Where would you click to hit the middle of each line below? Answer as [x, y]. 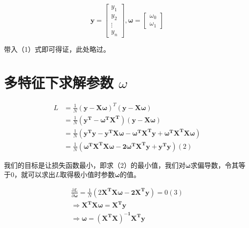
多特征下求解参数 [59, 82]
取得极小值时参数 [87, 174]
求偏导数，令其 [215, 165]
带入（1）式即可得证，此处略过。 [57, 49]
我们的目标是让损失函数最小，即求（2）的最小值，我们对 [95, 165]
